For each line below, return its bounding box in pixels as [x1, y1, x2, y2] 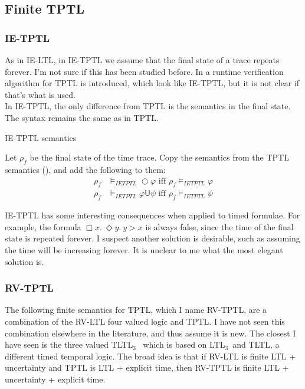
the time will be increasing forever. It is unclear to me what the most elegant [5, 243, 283, 256]
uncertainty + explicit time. [5, 372, 106, 385]
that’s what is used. [5, 88, 76, 100]
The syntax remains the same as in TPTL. [5, 111, 159, 123]
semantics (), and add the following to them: [5, 163, 166, 175]
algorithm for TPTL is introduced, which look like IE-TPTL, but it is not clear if [5, 77, 300, 89]
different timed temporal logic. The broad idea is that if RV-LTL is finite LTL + [5, 349, 296, 362]
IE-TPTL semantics [5, 131, 77, 143]
